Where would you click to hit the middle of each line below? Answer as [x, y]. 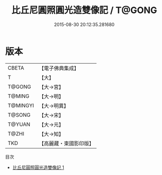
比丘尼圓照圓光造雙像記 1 [38, 167]
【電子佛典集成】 [59, 68]
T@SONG [19, 115]
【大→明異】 [54, 106]
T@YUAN [19, 124]
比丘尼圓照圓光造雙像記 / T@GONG [84, 10]
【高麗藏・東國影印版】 [66, 143]
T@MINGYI [21, 105]
